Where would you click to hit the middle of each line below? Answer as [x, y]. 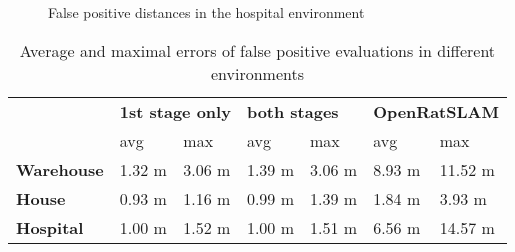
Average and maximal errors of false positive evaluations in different [257, 50]
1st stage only [175, 111]
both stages [292, 111]
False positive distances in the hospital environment [206, 12]
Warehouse [60, 169]
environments [257, 73]
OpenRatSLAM [436, 111]
